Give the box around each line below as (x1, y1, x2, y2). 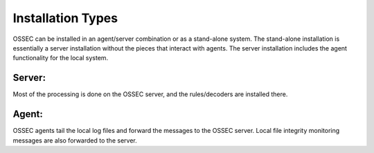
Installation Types (12, 10, 118, 26)
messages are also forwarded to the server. (12, 136, 138, 145)
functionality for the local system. (12, 54, 109, 62)
